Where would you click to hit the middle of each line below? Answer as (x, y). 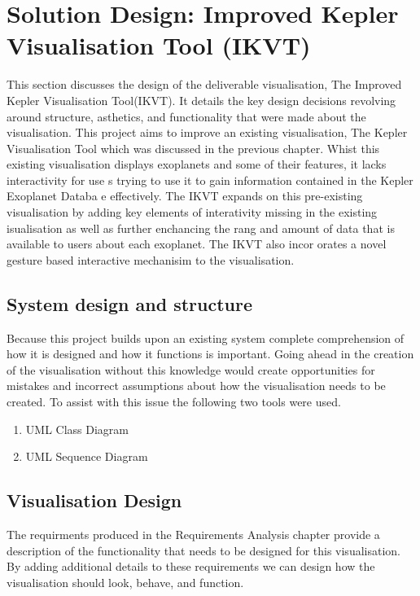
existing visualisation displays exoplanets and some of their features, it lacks (197, 164)
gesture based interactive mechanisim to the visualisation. (151, 259)
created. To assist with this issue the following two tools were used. (174, 402)
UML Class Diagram (77, 429)
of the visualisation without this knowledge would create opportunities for (191, 369)
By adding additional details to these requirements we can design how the (191, 566)
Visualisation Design (94, 500)
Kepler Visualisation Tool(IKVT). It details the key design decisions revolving (201, 100)
